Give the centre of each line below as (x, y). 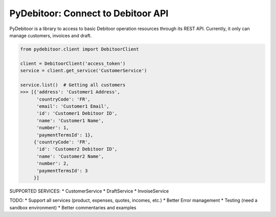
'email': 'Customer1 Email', (73, 106)
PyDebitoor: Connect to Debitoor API (89, 13)
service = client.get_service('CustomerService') (84, 71)
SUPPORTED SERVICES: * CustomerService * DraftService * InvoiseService (89, 191)
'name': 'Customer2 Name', (70, 156)
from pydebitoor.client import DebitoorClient (79, 49)
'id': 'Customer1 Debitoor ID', (77, 113)
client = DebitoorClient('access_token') (73, 63)
